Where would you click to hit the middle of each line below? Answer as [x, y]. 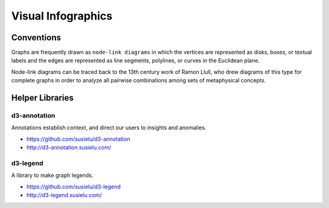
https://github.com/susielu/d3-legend [74, 187]
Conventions [36, 38]
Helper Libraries [43, 98]
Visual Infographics [62, 16]
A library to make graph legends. [52, 175]
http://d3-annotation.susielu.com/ [69, 148]
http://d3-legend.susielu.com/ [64, 195]
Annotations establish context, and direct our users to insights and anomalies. [109, 127]
